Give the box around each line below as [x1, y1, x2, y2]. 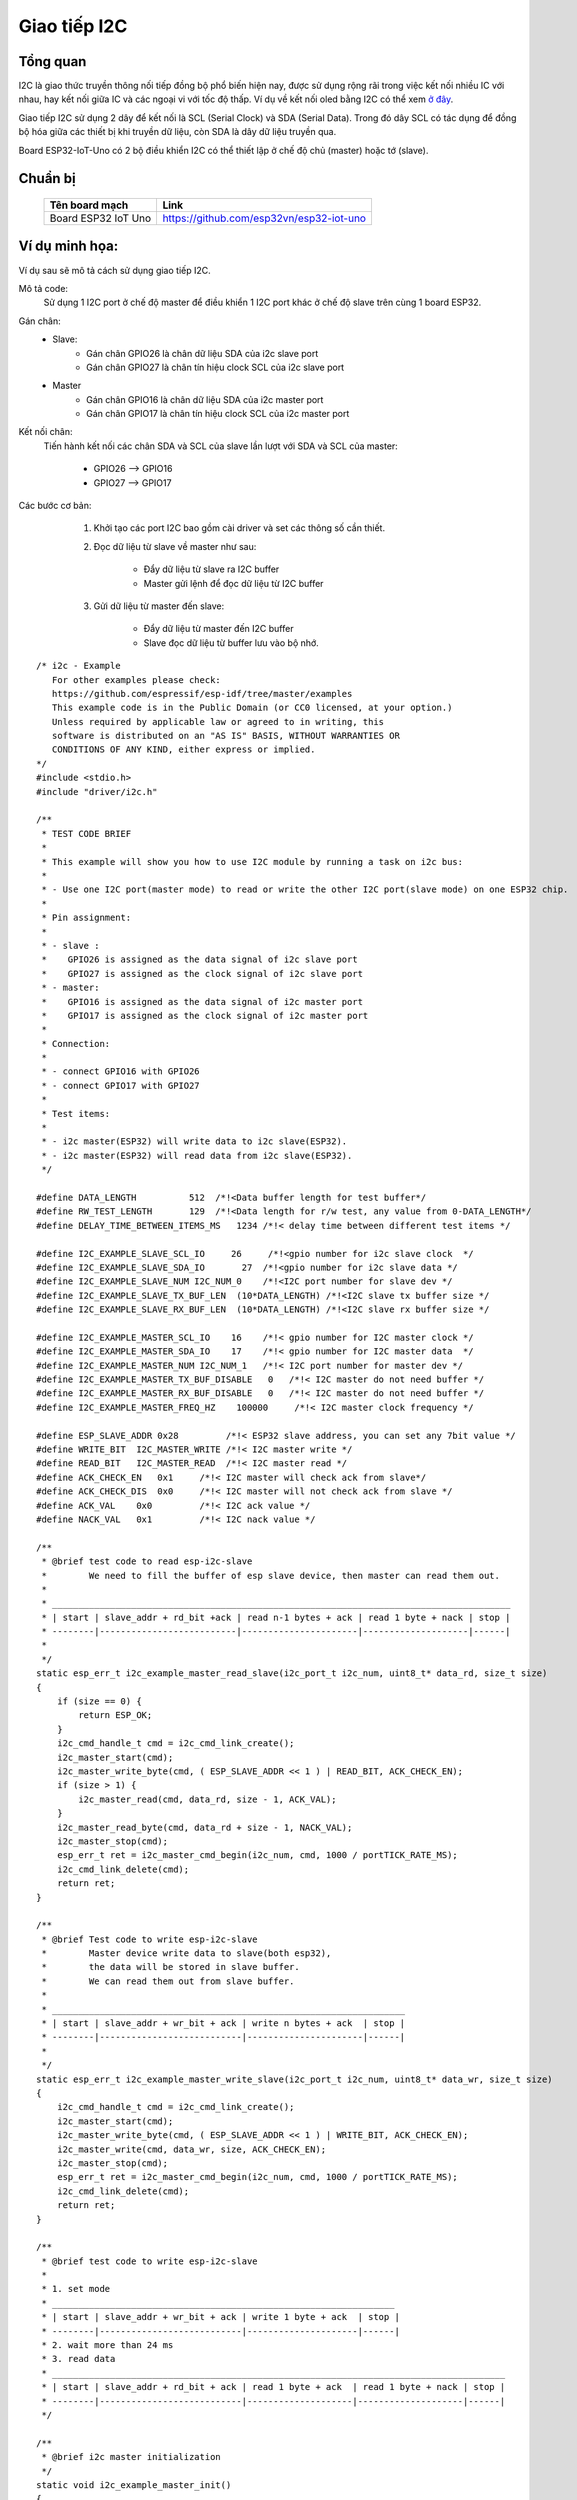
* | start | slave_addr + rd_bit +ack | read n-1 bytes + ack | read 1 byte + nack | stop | [41, 1611, 511, 1623]
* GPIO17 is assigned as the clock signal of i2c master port [41, 1010, 369, 1021]
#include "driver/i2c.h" [36, 786, 158, 797]
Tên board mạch [49, 198, 129, 212]
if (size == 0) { [56, 1696, 142, 1707]
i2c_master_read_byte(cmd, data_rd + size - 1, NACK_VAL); [56, 1821, 353, 1833]
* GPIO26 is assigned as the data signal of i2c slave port [41, 954, 359, 965]
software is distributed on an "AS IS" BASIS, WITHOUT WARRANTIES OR [51, 730, 400, 742]
